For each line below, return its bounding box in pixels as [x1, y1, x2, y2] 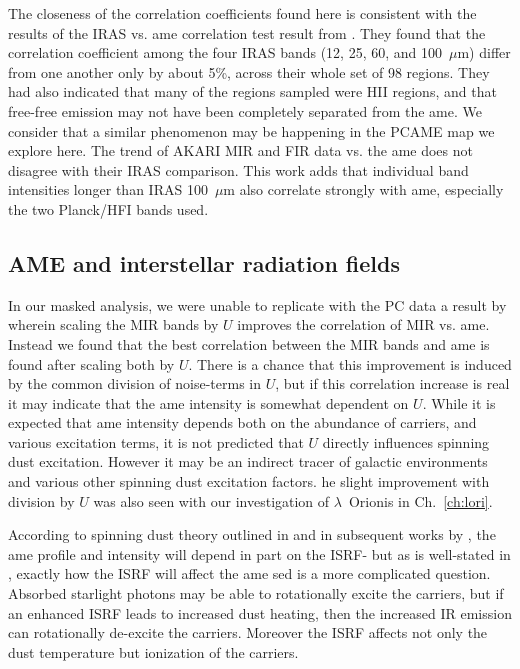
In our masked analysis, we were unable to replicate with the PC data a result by [8, 294, 507, 315]
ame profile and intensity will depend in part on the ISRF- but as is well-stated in [8, 543, 511, 564]
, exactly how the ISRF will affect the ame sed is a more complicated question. [8, 563, 491, 584]
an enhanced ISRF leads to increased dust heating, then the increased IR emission [8, 602, 512, 623]
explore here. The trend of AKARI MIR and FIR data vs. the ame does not [8, 140, 473, 161]
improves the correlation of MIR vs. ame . [237, 314, 490, 335]
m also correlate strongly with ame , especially [223, 179, 504, 200]
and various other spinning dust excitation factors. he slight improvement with [8, 471, 490, 492]
